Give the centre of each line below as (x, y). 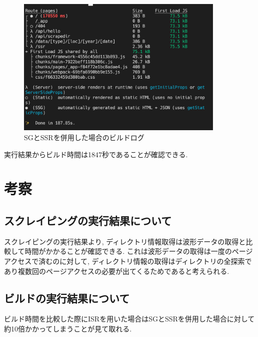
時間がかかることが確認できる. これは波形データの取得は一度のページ (139, 251)
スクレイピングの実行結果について (88, 220)
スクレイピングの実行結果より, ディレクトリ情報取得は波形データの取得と (125, 241)
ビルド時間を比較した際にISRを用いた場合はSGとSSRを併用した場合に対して (129, 319)
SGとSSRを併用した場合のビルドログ (84, 137)
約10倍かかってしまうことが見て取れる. (68, 328)
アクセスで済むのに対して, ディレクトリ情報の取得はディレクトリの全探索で (128, 261)
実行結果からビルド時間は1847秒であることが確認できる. (96, 154)
